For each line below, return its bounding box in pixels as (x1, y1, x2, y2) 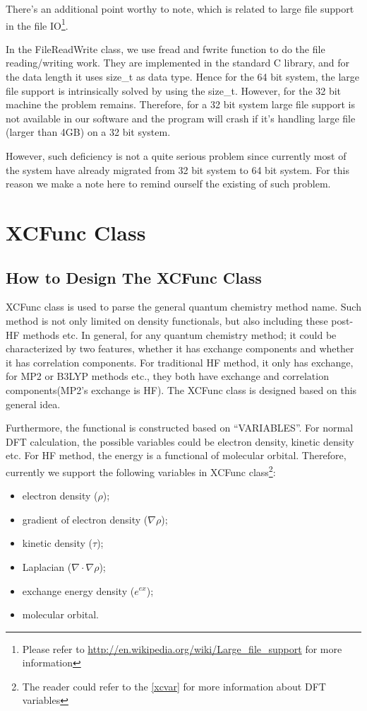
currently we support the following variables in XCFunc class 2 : (6, 462, 276, 479)
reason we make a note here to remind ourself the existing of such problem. (6, 176, 331, 191)
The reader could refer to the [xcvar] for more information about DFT (22, 678, 326, 693)
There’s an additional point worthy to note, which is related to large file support (6, 1, 354, 16)
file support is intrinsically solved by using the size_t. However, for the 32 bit (6, 83, 342, 98)
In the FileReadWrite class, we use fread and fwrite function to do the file (6, 41, 325, 56)
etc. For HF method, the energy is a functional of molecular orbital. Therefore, (6, 448, 347, 463)
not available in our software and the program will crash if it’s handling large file (6, 110, 356, 125)
